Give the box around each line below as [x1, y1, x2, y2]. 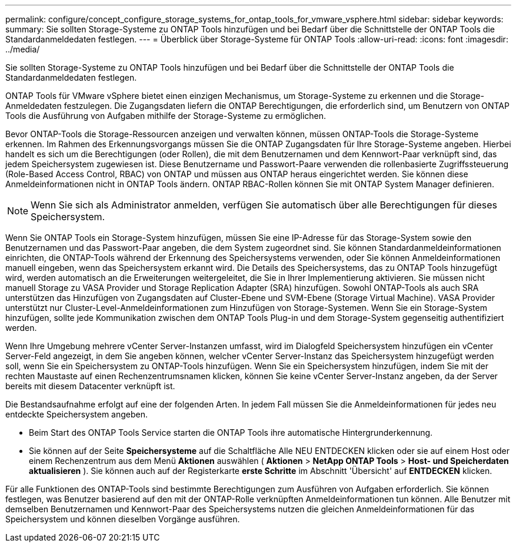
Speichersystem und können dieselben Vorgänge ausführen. [5, 514, 240, 524]
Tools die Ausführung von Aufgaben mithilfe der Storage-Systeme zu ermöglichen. [5, 111, 327, 121]
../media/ [5, 44, 40, 54]
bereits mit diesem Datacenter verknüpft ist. [5, 381, 175, 391]
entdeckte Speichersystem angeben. [5, 409, 148, 419]
